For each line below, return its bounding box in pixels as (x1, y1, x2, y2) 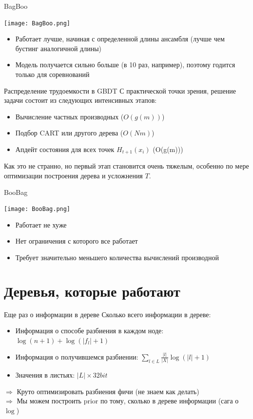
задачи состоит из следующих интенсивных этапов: (4, 95, 157, 105)
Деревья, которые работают (4, 281, 180, 301)
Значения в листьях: (15, 370, 75, 380)
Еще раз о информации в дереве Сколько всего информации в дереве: (4, 309, 211, 319)
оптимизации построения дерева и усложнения (4, 171, 143, 181)
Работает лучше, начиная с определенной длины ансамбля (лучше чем (15, 34, 225, 44)
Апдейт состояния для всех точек (15, 144, 115, 154)
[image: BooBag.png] (4, 206, 71, 213)
